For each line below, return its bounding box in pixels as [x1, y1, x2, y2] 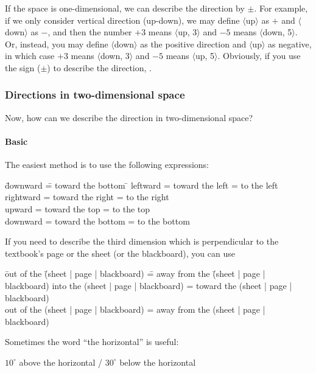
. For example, [254, 2, 308, 14]
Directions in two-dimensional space [5, 87, 185, 102]
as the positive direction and [140, 37, 247, 50]
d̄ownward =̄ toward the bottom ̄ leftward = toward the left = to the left [5, 178, 278, 191]
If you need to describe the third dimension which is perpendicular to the [5, 235, 279, 248]
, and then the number [47, 26, 132, 38]
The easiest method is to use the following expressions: [5, 158, 209, 171]
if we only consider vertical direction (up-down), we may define [5, 13, 240, 26]
